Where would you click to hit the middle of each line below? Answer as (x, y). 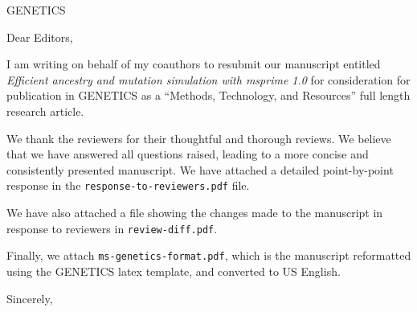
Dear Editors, (40, 37)
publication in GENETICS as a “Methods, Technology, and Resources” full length (208, 95)
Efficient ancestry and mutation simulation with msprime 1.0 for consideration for (208, 79)
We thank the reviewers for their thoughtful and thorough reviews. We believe (199, 138)
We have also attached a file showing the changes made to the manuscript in (195, 212)
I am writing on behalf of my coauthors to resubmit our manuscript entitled (194, 64)
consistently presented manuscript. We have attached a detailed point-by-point (200, 169)
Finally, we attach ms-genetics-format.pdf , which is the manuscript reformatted (209, 255)
